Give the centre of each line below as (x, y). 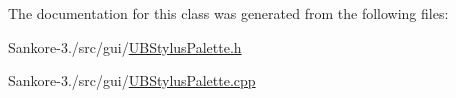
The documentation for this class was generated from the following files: (228, 13)
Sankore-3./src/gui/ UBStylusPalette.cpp (132, 80)
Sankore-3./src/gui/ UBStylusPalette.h (125, 46)
